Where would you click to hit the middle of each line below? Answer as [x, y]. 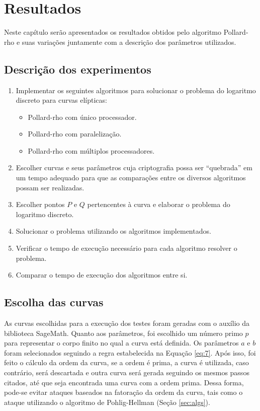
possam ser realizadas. [50, 187]
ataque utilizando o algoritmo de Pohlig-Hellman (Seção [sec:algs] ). [107, 402]
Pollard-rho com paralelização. [75, 134]
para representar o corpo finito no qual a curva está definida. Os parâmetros [121, 343]
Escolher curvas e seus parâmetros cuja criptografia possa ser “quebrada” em [134, 167]
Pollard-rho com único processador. [82, 117]
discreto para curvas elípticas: [61, 100]
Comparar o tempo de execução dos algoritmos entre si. [102, 275]
